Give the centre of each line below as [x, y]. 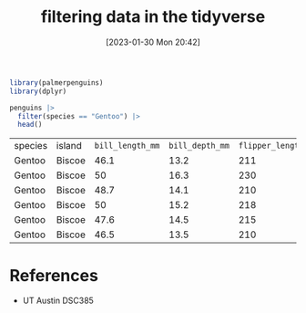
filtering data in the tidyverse [153, 17]
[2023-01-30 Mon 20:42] [153, 42]
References [54, 275]
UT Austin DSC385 [58, 301]
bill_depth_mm [199, 146]
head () [30, 125]
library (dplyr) [38, 91]
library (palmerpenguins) [56, 83]
